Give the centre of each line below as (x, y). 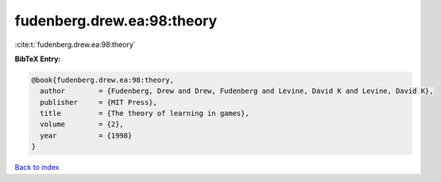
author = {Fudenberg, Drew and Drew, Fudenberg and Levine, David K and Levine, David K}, (237, 91)
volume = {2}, (82, 124)
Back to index (37, 168)
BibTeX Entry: (38, 59)
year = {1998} (86, 136)
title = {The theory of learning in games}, (145, 114)
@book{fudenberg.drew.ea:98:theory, (103, 80)
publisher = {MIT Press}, (99, 102)
